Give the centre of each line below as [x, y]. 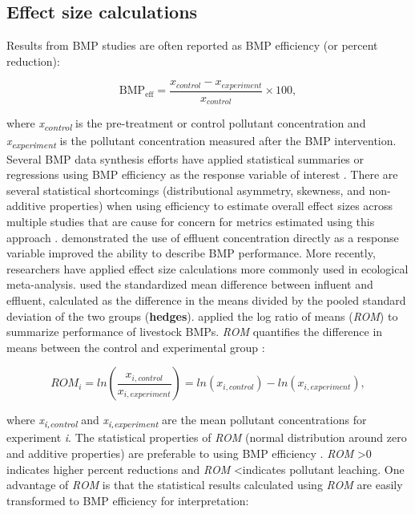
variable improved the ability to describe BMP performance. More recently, [191, 253]
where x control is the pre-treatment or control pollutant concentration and [186, 124]
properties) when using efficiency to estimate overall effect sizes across [221, 206]
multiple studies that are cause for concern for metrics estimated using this [191, 221]
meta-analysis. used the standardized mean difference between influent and [190, 284]
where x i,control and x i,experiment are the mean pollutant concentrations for [187, 421]
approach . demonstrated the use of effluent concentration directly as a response [203, 237]
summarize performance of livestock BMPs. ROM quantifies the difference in [195, 332]
